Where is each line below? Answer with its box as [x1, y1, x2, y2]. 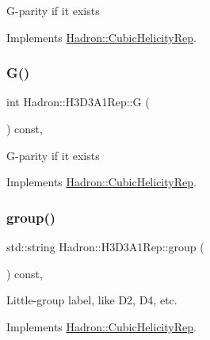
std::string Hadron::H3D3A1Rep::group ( [6, 239, 204, 254]
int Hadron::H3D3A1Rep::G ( [6, 94, 150, 110]
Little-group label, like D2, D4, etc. [6, 292, 178, 308]
